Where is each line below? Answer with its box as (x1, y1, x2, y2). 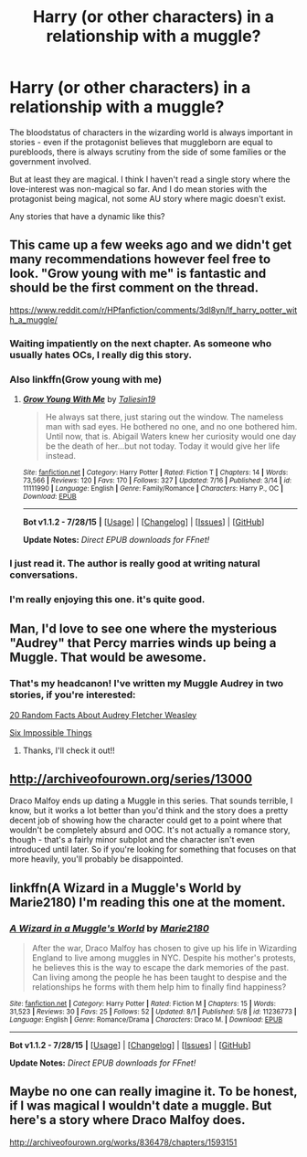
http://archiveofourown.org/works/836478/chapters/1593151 (9, 1136, 238, 1148)
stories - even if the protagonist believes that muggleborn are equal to (9, 136, 273, 147)
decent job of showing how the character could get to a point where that (9, 815, 282, 826)
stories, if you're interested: (9, 688, 136, 701)
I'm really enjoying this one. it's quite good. (9, 592, 206, 605)
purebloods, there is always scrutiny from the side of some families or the (9, 146, 287, 157)
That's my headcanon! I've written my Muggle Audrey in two (9, 677, 284, 690)
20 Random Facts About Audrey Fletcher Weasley (9, 709, 197, 720)
